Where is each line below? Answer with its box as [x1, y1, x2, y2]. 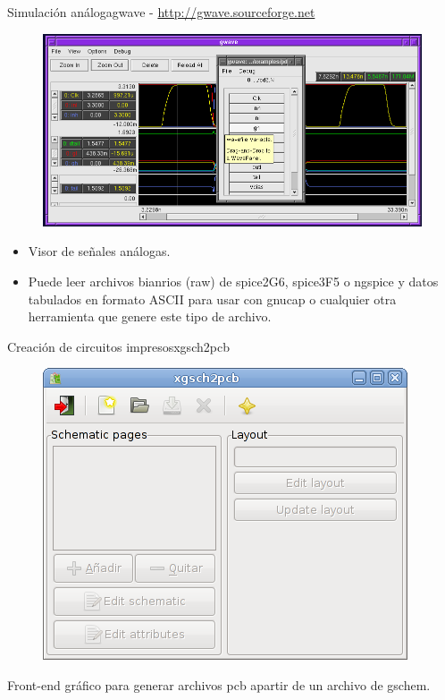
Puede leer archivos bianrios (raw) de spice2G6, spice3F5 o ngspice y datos [28, 272, 439, 291]
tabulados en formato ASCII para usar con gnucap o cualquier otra [28, 289, 397, 308]
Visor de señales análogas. [28, 242, 171, 260]
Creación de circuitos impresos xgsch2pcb [7, 337, 230, 355]
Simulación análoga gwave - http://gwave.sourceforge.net [7, 3, 315, 21]
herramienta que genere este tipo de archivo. [28, 307, 272, 326]
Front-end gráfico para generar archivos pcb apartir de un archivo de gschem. [7, 676, 431, 694]
